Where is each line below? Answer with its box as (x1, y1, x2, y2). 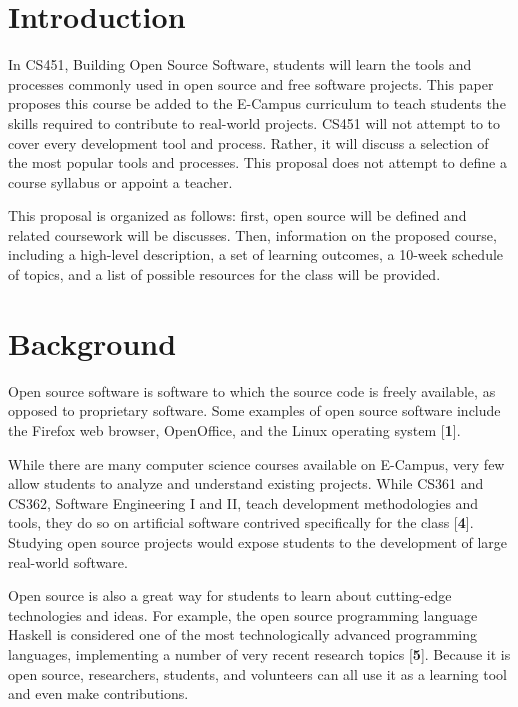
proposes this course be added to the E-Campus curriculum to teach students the (8, 93, 506, 114)
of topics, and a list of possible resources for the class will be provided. (8, 264, 441, 285)
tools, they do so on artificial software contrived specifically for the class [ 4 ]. (8, 512, 474, 533)
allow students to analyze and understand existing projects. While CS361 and (8, 473, 484, 494)
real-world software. (8, 551, 128, 572)
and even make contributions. (8, 683, 189, 704)
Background (8, 322, 177, 363)
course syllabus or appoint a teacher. (8, 171, 233, 192)
